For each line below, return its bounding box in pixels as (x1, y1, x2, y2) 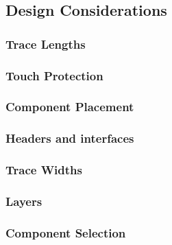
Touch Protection (5, 67, 103, 84)
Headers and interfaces (5, 130, 134, 147)
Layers (5, 192, 42, 209)
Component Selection (5, 224, 126, 241)
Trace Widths (5, 161, 82, 178)
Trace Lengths (5, 35, 86, 52)
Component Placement (5, 98, 134, 115)
